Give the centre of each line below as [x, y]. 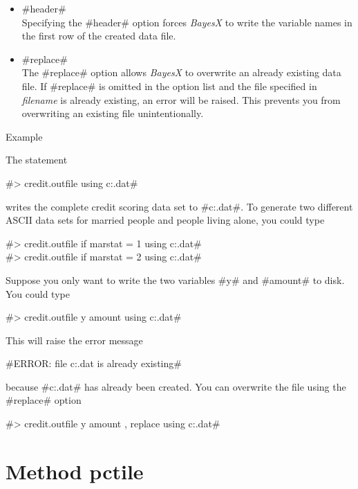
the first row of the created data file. [99, 36]
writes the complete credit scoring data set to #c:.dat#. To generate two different [179, 206]
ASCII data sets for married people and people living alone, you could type [165, 220]
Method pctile [75, 471]
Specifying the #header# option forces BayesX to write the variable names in [187, 22]
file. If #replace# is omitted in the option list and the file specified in [169, 86]
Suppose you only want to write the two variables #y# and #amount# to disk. [175, 279]
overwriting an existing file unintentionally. [113, 113]
